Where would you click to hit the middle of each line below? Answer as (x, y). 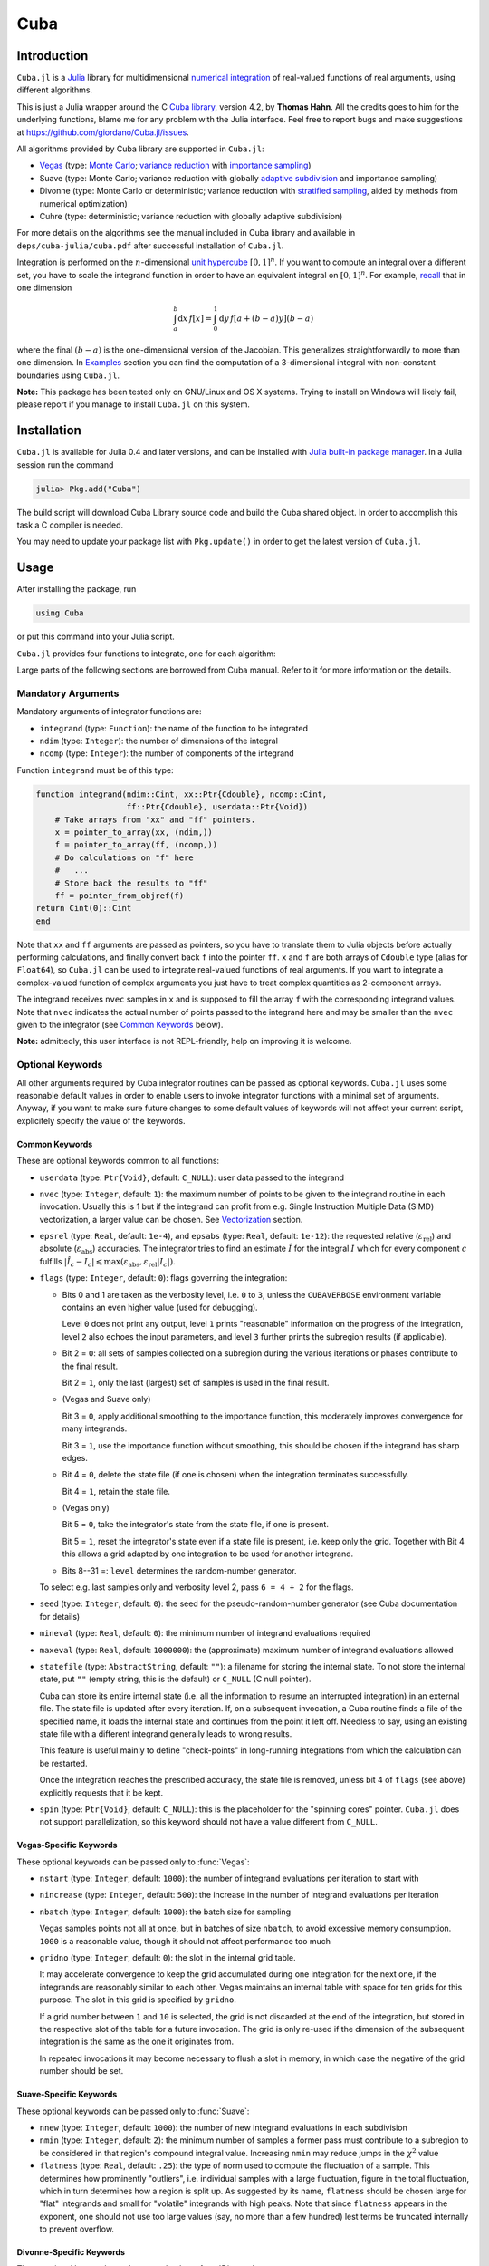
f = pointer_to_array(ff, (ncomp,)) (136, 845)
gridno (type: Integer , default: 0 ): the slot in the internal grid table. (168, 1958)
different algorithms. (55, 90)
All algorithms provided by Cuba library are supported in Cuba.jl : (140, 149)
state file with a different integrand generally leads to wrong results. (166, 1733)
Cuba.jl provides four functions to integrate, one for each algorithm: (146, 654)
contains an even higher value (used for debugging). (160, 1307)
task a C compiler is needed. (70, 525)
